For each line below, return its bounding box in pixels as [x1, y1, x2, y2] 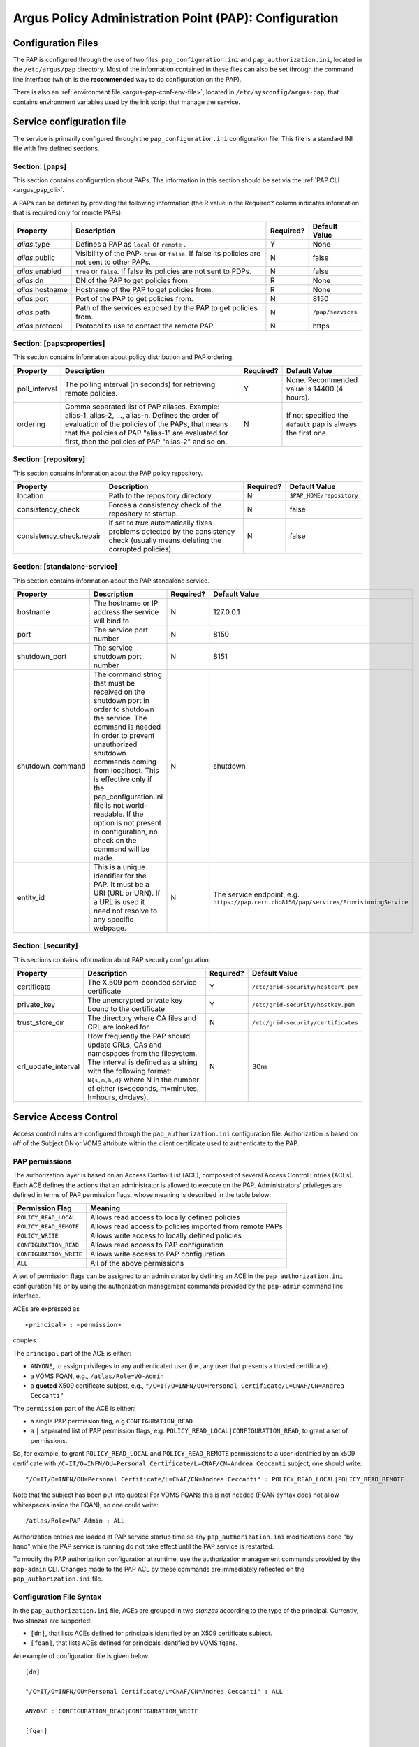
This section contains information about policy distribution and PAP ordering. [13, 353, 234, 361]
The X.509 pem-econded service [87, 978, 197, 987]
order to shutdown [93, 704, 154, 714]
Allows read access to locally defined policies [89, 1212, 240, 1222]
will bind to [93, 616, 129, 625]
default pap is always [286, 419, 358, 429]
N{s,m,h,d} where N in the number [87, 1075, 200, 1085]
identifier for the [93, 871, 147, 880]
